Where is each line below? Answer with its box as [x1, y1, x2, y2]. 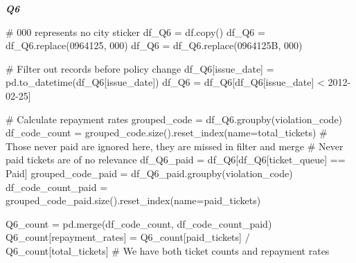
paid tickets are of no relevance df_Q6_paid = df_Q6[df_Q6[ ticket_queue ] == [6, 152, 346, 167]
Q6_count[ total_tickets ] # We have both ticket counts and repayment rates [6, 243, 330, 257]
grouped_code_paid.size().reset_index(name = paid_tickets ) [6, 193, 261, 208]
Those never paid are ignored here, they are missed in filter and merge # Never [6, 138, 344, 153]
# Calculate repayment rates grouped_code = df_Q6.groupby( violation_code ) [6, 111, 343, 126]
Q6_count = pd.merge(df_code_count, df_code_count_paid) [6, 216, 272, 230]
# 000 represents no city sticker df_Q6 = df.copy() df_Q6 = [6, 24, 265, 39]
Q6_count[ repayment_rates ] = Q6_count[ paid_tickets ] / [6, 230, 250, 244]
